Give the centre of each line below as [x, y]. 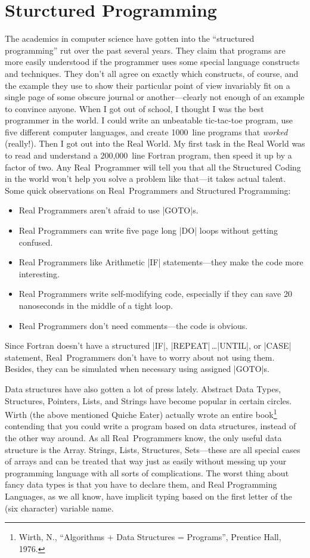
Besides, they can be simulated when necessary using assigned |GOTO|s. [137, 369]
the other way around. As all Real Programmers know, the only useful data [143, 438]
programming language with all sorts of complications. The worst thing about [147, 472]
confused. [36, 242]
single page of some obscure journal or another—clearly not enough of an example [155, 97]
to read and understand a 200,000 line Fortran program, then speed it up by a [148, 155]
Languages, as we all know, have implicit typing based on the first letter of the [148, 496]
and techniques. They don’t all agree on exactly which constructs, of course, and [152, 73]
